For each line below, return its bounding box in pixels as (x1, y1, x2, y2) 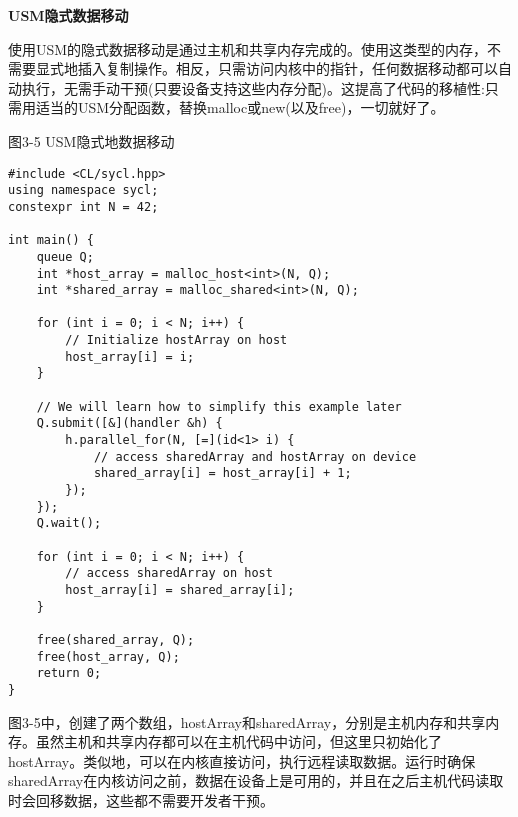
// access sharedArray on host (65, 566, 273, 581)
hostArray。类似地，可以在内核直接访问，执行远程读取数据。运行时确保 (8, 750, 476, 771)
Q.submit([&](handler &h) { (36, 416, 223, 431)
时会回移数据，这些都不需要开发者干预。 (8, 789, 274, 810)
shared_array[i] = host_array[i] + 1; (93, 466, 352, 481)
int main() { (8, 233, 94, 248)
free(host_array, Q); (36, 649, 180, 664)
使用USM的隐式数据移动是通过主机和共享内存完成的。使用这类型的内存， (8, 38, 488, 59)
